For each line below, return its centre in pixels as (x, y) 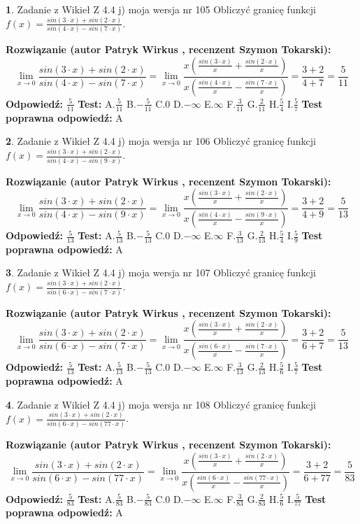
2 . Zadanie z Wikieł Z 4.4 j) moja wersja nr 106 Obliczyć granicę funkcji (161, 141)
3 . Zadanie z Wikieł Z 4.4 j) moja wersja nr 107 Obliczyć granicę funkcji (161, 272)
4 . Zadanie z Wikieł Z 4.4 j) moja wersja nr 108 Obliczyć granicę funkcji (161, 404)
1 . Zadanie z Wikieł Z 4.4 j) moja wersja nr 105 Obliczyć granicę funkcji (161, 9)
